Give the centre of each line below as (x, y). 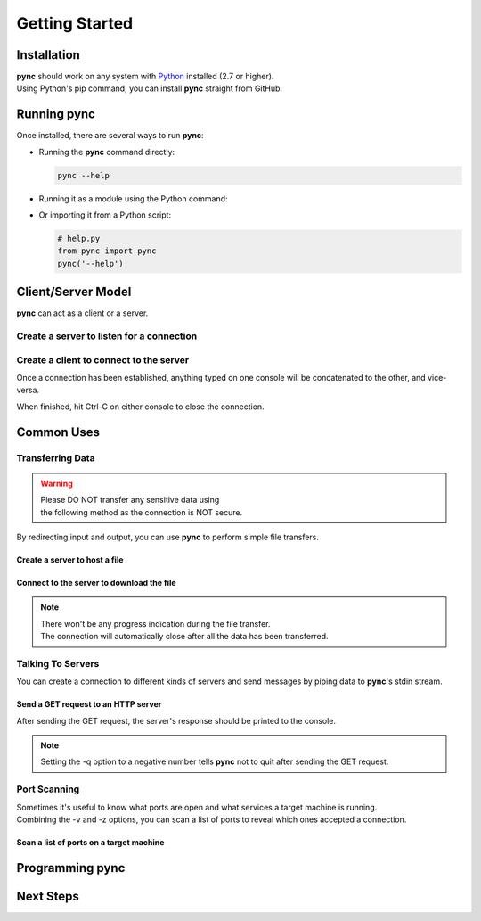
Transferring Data (56, 457)
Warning (57, 483)
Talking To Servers (58, 663)
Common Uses (58, 432)
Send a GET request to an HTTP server (89, 704)
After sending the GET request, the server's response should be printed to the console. (176, 720)
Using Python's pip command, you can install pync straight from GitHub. (150, 88)
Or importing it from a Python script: (105, 215)
